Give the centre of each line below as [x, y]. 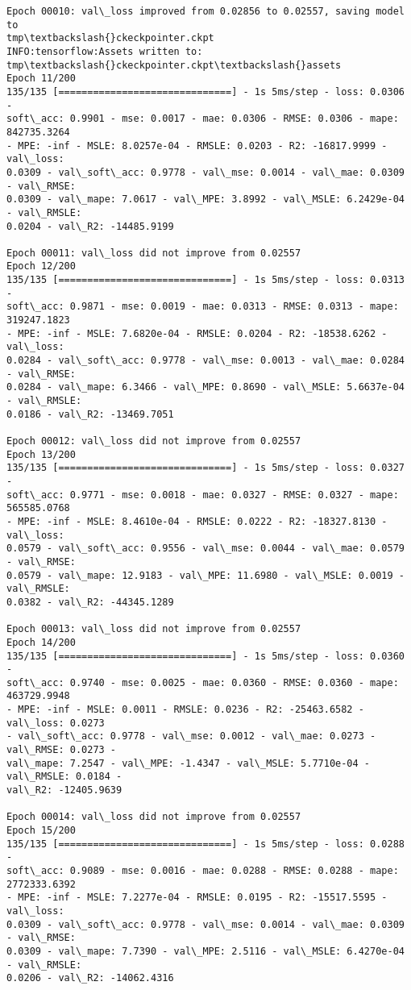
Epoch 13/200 [41, 454]
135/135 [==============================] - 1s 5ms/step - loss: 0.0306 [205, 92]
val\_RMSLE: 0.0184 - [64, 777]
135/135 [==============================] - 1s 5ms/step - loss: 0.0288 [205, 844]
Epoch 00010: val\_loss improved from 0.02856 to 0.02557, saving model [205, 11]
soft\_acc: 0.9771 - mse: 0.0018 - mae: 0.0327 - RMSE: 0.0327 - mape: [203, 495]
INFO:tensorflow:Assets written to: [105, 51]
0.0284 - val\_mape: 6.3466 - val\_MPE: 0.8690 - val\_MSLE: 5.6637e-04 [205, 387]
